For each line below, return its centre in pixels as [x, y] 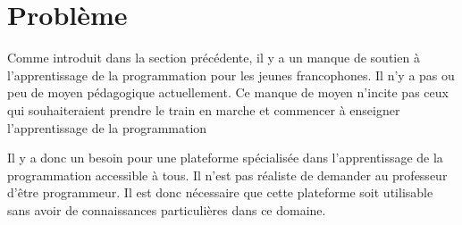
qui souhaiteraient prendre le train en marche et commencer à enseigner [204, 109]
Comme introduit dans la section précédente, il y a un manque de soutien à [214, 58]
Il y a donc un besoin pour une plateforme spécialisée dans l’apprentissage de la [225, 158]
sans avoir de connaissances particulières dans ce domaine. [167, 209]
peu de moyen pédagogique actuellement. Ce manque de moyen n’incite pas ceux [228, 92]
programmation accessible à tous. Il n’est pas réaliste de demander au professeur [227, 175]
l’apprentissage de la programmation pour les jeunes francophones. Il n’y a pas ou [231, 75]
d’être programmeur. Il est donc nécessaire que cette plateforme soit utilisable [220, 192]
